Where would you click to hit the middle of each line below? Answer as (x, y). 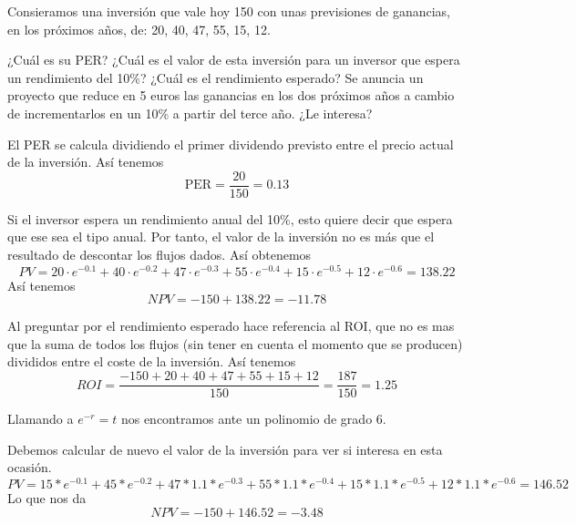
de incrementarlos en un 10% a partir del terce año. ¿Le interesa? (190, 113)
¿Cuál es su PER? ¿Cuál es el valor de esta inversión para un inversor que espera (234, 60)
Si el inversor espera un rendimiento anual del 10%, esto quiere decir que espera (230, 218)
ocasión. (30, 467)
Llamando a (41, 419)
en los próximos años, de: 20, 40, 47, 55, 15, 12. (139, 29)
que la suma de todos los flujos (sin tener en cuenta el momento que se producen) (235, 343)
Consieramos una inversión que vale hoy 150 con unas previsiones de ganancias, (229, 11)
